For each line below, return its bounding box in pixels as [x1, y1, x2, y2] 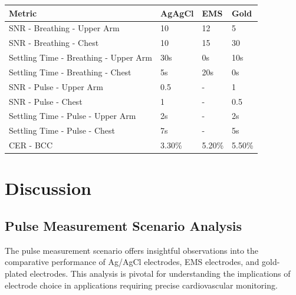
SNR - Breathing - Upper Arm [9, 22, 120, 34]
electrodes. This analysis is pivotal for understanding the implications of [29, 267, 291, 279]
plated [5, 267, 28, 279]
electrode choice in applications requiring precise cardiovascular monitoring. [5, 279, 278, 291]
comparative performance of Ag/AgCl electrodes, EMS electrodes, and [5, 256, 259, 268]
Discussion [5, 176, 91, 200]
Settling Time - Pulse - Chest [9, 124, 115, 137]
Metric [9, 6, 37, 19]
